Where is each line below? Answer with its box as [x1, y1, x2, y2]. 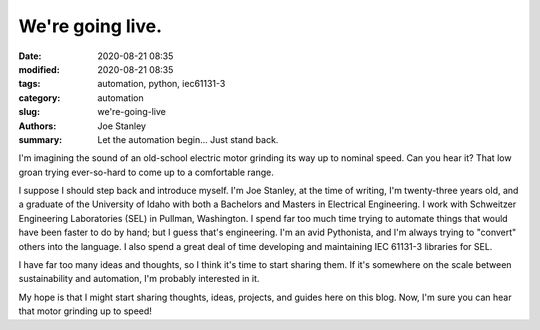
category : [18, 91, 61, 104]
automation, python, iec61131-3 [97, 78, 226, 90]
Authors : [18, 120, 57, 132]
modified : [18, 63, 60, 75]
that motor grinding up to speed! [18, 305, 152, 317]
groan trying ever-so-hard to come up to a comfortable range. [18, 166, 275, 178]
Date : [18, 50, 42, 62]
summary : [18, 133, 63, 145]
